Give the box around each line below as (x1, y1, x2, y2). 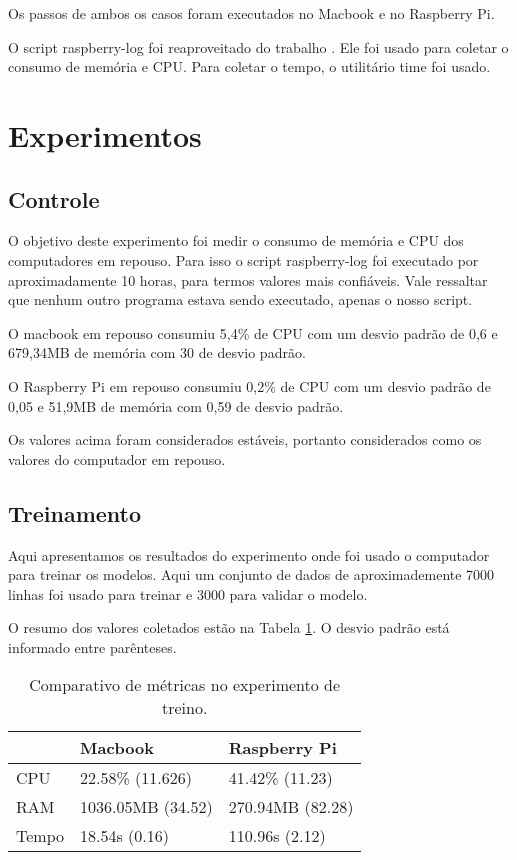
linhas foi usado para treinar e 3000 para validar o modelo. (8, 583, 368, 604)
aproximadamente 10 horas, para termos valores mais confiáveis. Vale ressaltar (8, 269, 488, 290)
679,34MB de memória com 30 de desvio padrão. (8, 342, 306, 363)
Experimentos (8, 114, 202, 155)
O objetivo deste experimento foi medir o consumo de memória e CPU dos (8, 230, 464, 251)
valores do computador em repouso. (8, 448, 226, 469)
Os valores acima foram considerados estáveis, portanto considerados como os (8, 429, 482, 450)
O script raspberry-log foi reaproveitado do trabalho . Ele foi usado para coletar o (8, 36, 509, 57)
